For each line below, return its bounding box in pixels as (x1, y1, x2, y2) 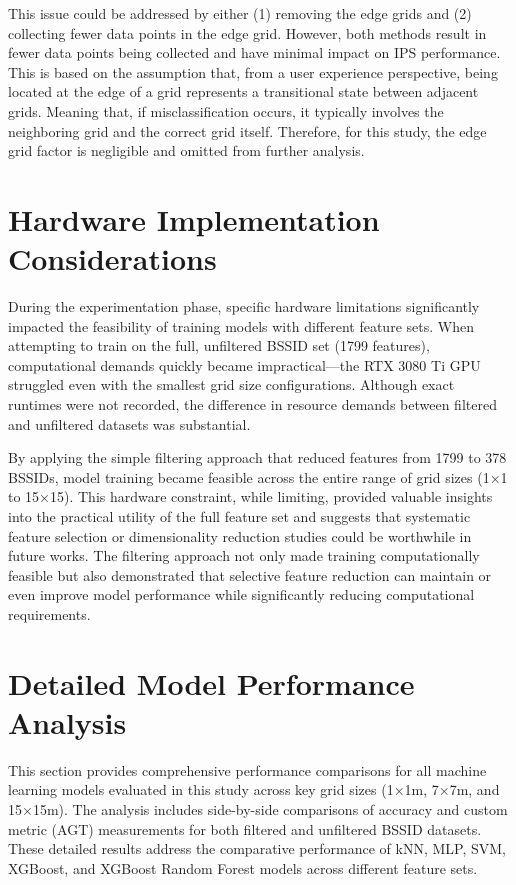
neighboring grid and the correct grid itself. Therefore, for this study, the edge (8, 120, 487, 141)
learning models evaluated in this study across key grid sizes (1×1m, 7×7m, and (8, 779, 500, 800)
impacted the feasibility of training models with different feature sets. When (8, 315, 474, 336)
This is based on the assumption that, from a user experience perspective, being (8, 61, 498, 82)
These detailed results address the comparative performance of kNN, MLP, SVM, (8, 838, 506, 859)
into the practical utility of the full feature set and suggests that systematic (8, 506, 471, 526)
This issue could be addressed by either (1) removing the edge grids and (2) (8, 3, 472, 23)
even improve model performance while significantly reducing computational (8, 584, 475, 605)
